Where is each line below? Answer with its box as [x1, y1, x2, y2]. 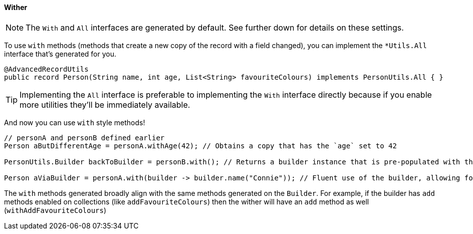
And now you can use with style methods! [4, 118, 145, 127]
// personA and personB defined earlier [4, 133, 165, 142]
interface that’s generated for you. [4, 49, 116, 58]
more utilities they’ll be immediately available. [20, 99, 190, 110]
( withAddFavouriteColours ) [4, 205, 107, 214]
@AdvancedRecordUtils [4, 65, 89, 73]
